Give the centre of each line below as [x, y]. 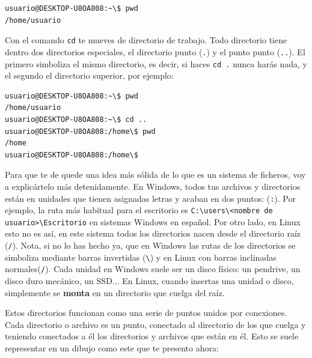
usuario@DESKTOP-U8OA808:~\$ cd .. [76, 119]
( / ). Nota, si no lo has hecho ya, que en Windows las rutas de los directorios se [150, 245]
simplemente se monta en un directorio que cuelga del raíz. [115, 292]
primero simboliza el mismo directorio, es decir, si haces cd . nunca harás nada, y [156, 63]
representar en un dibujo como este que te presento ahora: [112, 348]
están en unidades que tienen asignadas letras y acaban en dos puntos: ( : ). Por [150, 198]
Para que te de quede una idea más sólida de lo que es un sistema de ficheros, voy [155, 174]
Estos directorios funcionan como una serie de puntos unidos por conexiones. [146, 313]
